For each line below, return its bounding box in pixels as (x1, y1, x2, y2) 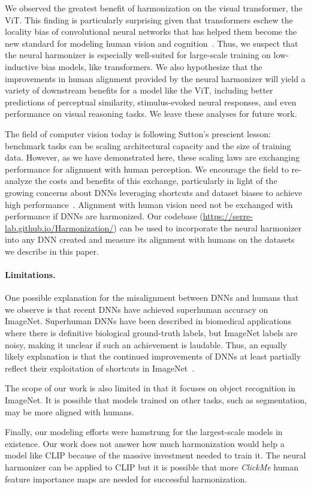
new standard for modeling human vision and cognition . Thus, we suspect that (5, 37, 298, 49)
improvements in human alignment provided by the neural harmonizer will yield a (5, 72, 306, 84)
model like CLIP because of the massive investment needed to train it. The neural (5, 449, 306, 461)
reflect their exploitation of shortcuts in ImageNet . (5, 361, 195, 374)
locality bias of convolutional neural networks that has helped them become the (5, 25, 297, 38)
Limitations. (5, 268, 56, 281)
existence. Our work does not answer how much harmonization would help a (5, 437, 285, 449)
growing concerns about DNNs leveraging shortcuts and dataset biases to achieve (5, 186, 303, 198)
